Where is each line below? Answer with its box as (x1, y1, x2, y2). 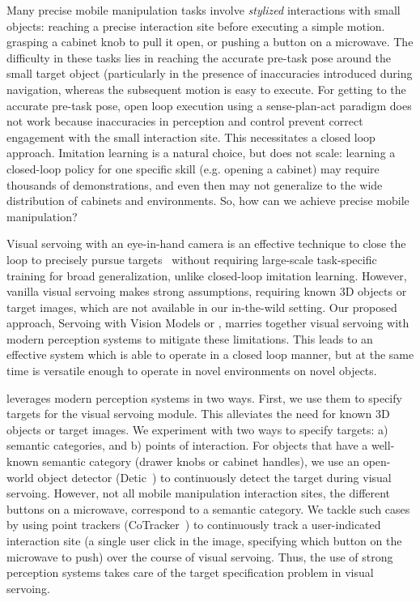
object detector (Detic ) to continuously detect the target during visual (37, 468, 392, 485)
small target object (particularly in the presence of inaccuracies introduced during (6, 65, 413, 82)
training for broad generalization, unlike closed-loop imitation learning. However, (6, 267, 407, 284)
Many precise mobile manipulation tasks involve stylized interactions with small (6, 2, 401, 18)
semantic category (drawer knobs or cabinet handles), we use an (42, 453, 359, 470)
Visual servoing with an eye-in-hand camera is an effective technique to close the (6, 235, 406, 252)
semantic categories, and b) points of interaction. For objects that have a (6, 437, 368, 454)
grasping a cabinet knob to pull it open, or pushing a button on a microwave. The (6, 33, 414, 50)
